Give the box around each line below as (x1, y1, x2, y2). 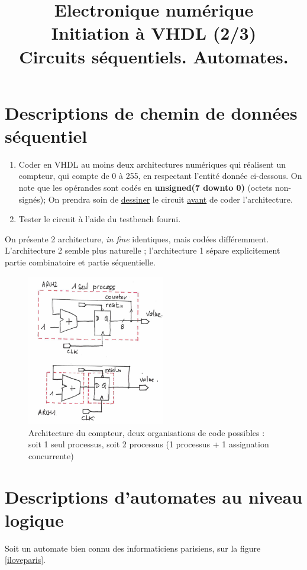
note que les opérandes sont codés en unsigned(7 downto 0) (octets (18, 181, 273, 194)
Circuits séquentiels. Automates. (19, 44, 289, 68)
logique (5, 507, 64, 531)
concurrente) (28, 449, 74, 462)
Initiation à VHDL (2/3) (51, 21, 257, 45)
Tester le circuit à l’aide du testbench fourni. (18, 213, 181, 225)
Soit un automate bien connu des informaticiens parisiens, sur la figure (5, 542, 261, 554)
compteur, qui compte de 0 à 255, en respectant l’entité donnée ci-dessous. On (18, 169, 302, 182)
